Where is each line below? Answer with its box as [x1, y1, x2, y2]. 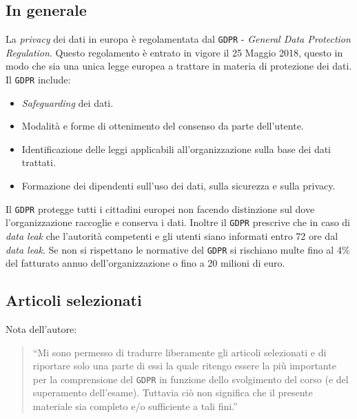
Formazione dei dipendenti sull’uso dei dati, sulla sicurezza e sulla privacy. [21, 178, 336, 193]
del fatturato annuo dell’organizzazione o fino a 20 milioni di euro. [6, 256, 285, 270]
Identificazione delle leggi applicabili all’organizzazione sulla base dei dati [21, 141, 331, 156]
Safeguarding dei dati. [21, 95, 114, 110]
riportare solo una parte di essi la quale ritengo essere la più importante [32, 358, 336, 373]
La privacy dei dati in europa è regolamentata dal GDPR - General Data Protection [6, 32, 351, 46]
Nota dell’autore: [6, 322, 77, 336]
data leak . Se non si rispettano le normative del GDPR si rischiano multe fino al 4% [6, 242, 350, 256]
